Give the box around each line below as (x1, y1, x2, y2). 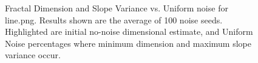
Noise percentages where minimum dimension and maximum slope (5, 37, 251, 49)
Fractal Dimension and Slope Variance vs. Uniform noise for (5, 2, 228, 14)
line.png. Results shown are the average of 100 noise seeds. (5, 13, 223, 26)
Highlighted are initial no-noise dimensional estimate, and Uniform (5, 25, 253, 38)
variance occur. (5, 49, 61, 61)
